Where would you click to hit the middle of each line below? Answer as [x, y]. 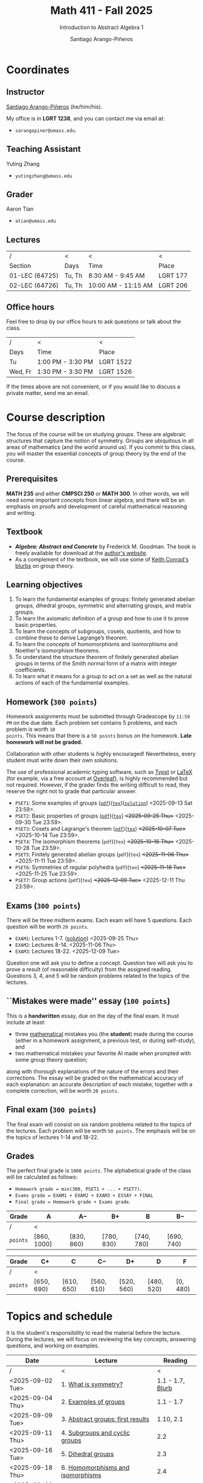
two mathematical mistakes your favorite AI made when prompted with [103, 1053]
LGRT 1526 [115, 372]
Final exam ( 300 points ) [51, 1110]
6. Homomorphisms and [95, 1468]
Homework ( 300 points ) [52, 702]
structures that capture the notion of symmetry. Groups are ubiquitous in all [100, 440]
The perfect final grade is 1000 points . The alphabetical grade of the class [99, 1171]
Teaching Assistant [43, 149]
